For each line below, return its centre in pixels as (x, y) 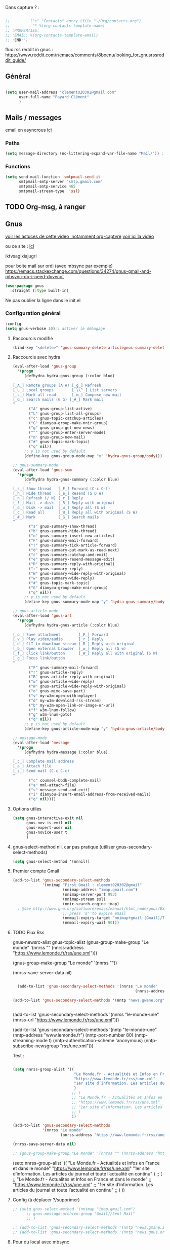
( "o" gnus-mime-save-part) (57, 691)
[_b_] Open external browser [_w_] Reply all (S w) (69, 649)
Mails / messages (33, 118)
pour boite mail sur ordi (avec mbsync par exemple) (59, 266)
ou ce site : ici (20, 246)
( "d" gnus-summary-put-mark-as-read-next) (74, 550)
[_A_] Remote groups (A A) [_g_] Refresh (57, 385)
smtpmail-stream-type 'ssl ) (49, 191)
